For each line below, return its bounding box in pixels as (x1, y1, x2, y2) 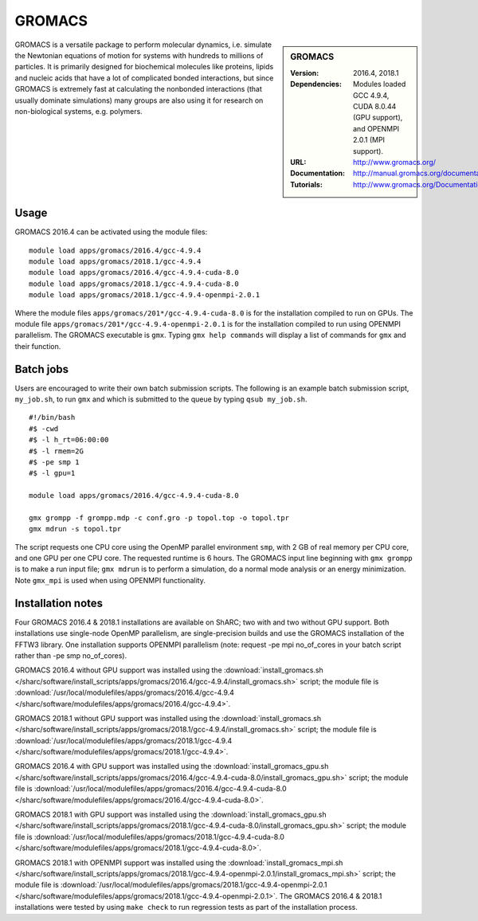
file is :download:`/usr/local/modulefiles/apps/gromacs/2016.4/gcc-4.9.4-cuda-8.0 (14, 784, 287, 794)
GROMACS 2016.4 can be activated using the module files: (14, 227, 208, 237)
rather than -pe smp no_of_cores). (14, 650, 127, 660)
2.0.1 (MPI (353, 135, 386, 145)
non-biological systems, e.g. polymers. (14, 106, 143, 116)
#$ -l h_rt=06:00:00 (29, 435, 109, 445)
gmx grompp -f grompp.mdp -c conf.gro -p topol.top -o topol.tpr (29, 513, 290, 522)
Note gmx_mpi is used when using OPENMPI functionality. (14, 575, 206, 585)
